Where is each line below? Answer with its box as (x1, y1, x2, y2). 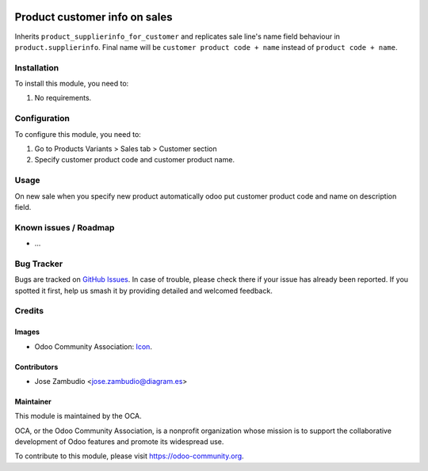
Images (14, 327, 40, 336)
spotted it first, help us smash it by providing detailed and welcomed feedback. (14, 286, 273, 295)
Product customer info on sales (14, 10, 173, 24)
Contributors (14, 362, 59, 371)
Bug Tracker (14, 258, 63, 269)
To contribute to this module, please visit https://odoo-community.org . (14, 451, 245, 461)
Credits (14, 306, 44, 317)
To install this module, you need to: (14, 79, 129, 89)
